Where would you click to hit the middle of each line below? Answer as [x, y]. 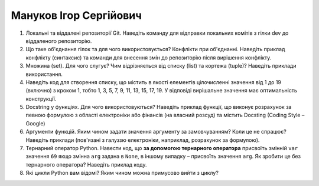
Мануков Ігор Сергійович [76, 15]
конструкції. [41, 99]
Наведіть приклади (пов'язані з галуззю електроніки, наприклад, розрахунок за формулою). [143, 140]
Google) [35, 123]
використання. [44, 74]
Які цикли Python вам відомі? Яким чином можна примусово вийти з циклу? [122, 173]
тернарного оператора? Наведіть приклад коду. [86, 164]
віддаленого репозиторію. [59, 41]
